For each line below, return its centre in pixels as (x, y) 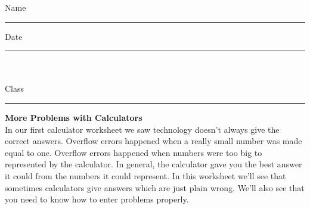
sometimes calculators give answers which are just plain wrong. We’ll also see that (155, 187)
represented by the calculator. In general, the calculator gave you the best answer (154, 164)
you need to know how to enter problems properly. (97, 199)
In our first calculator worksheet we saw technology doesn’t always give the (142, 129)
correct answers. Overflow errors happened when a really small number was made (154, 141)
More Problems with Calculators (74, 117)
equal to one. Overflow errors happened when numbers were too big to (134, 152)
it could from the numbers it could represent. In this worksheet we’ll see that (145, 175)
